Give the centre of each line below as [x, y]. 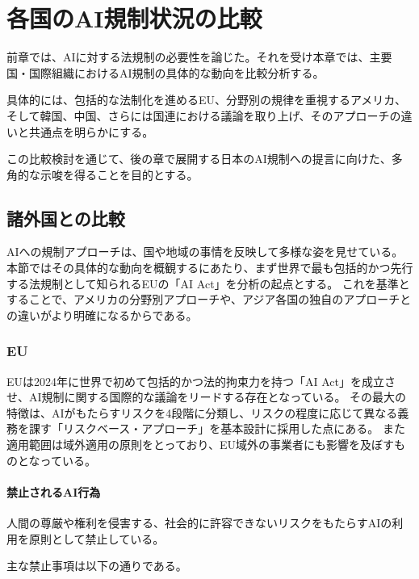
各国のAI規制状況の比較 [134, 18]
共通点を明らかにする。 [91, 131]
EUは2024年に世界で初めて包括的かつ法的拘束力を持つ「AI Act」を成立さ [201, 381]
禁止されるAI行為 [54, 491]
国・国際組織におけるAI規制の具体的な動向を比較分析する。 [166, 72]
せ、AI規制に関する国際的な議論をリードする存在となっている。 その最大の [207, 397]
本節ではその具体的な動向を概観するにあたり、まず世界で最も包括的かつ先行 [210, 268]
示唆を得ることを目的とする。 [119, 174]
